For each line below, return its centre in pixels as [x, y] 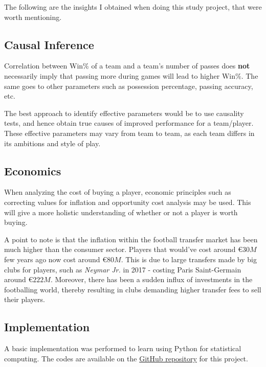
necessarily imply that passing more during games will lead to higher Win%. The [131, 75]
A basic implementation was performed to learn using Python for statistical [123, 348]
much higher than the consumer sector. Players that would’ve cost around [120, 249]
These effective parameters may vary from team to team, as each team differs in [129, 133]
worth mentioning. [33, 17]
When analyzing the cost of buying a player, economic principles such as [118, 192]
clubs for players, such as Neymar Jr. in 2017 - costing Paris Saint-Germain [123, 269]
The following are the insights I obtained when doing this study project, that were [133, 7]
